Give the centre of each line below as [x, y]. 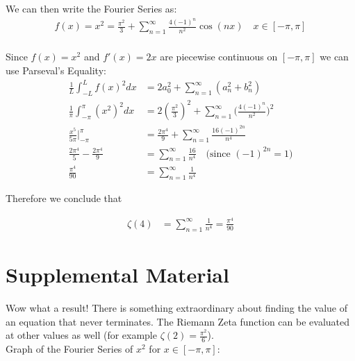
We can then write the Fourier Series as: [91, 8]
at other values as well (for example [81, 335]
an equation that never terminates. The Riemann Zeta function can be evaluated [178, 321]
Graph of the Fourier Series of [69, 348]
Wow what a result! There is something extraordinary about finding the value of [177, 307]
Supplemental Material [117, 274]
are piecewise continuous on [219, 57]
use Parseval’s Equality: [56, 70]
